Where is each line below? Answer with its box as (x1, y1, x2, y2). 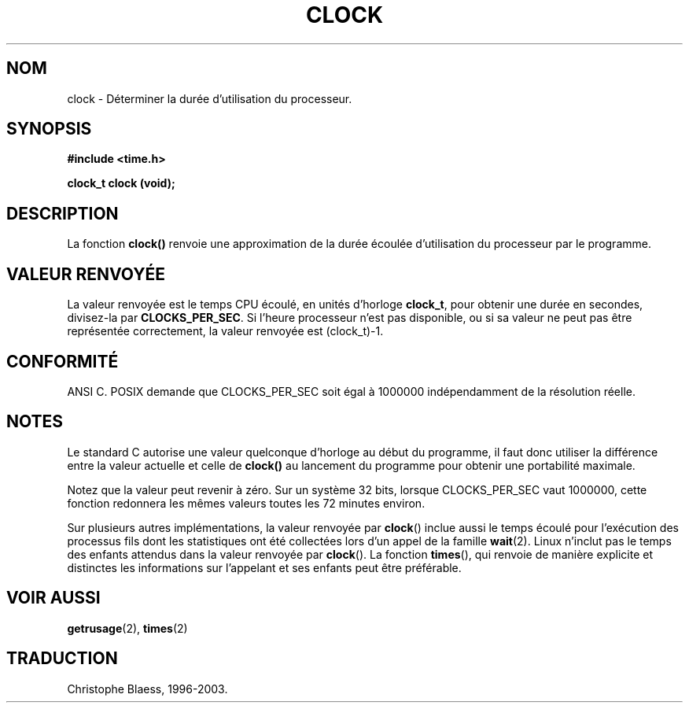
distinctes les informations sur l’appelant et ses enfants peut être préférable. (67, 560, 462, 574)
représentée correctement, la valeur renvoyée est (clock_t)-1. (67, 324, 384, 338)
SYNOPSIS (6, 119, 92, 139)
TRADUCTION (6, 648, 118, 669)
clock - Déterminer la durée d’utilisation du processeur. (67, 91, 352, 105)
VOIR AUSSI (6, 588, 101, 608)
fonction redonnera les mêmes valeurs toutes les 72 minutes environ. (67, 496, 426, 510)
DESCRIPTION (6, 203, 119, 223)
